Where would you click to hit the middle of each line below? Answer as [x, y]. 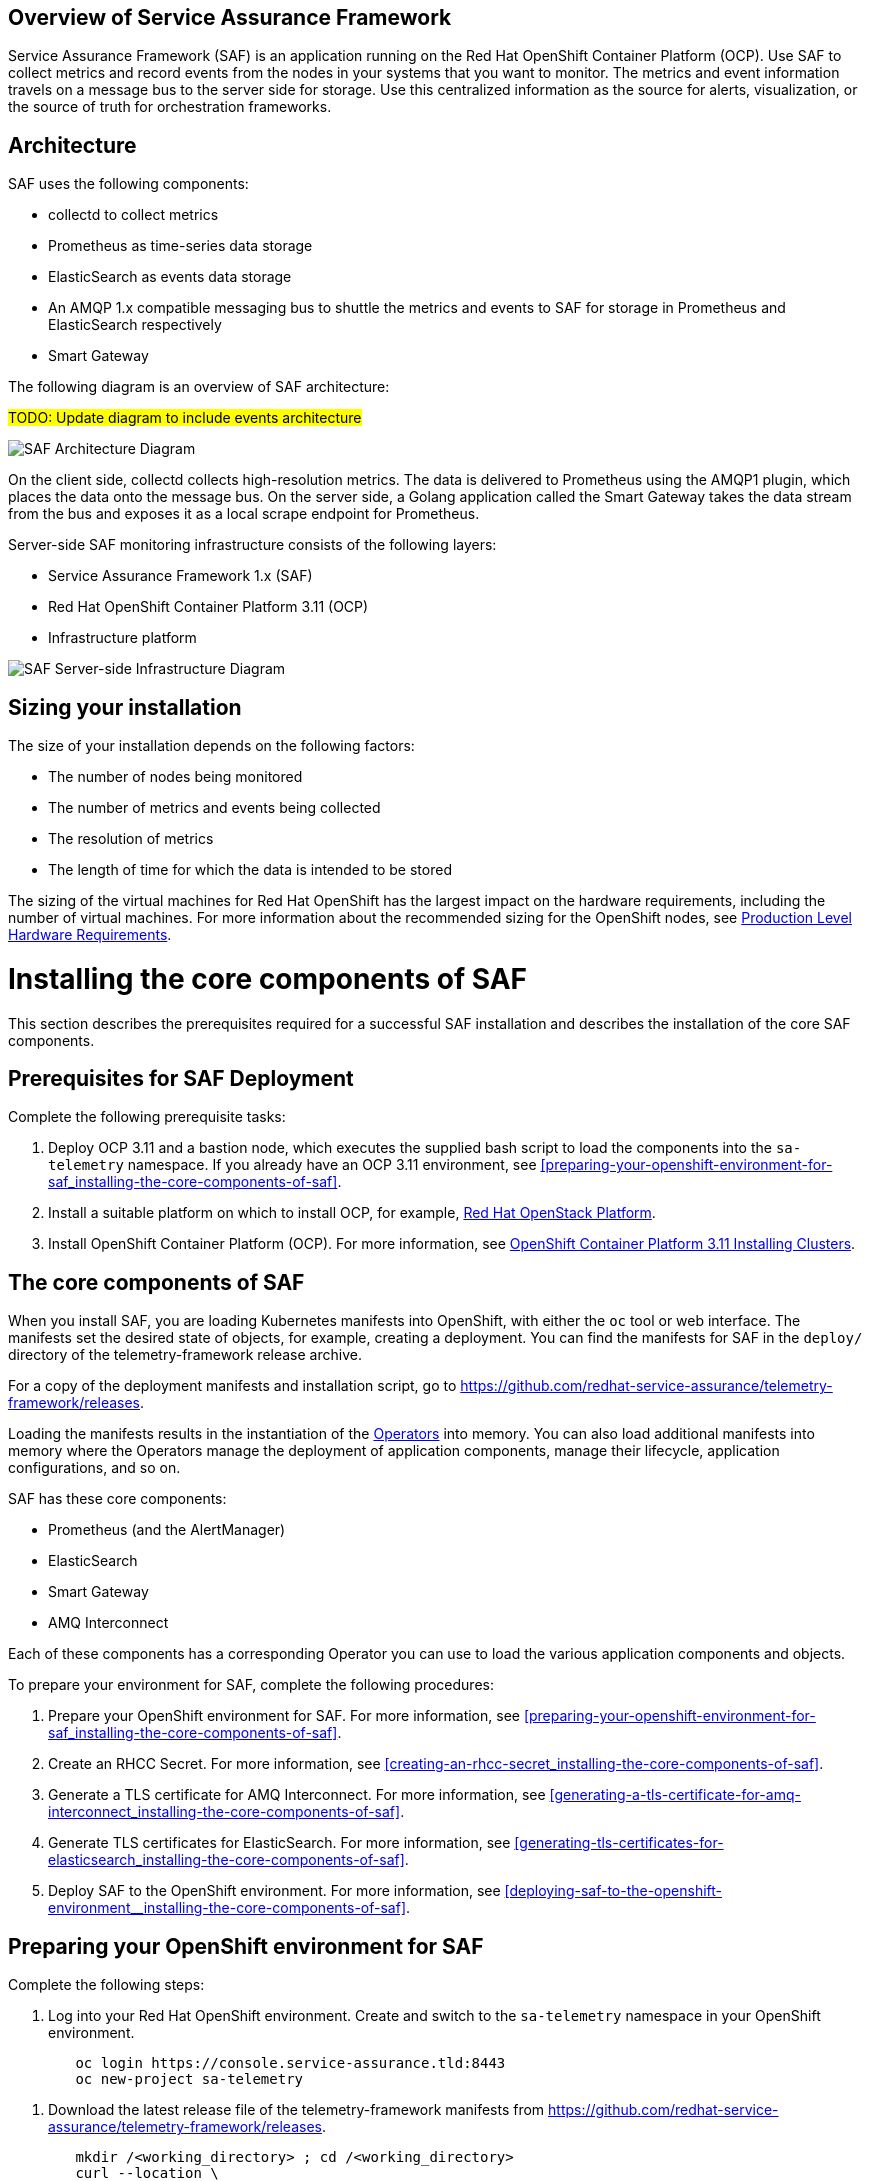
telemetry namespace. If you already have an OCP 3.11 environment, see [292, 1165]
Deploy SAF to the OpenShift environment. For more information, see [274, 1891]
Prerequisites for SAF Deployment [181, 1079]
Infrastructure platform [122, 638]
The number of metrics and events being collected [214, 808]
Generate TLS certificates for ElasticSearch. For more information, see [279, 1843]
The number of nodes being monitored [175, 777]
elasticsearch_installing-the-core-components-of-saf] [226, 1860]
